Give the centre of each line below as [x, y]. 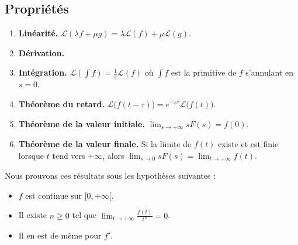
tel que [84, 215]
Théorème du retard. [61, 103]
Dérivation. [41, 52]
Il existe [33, 215]
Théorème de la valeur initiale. [82, 123]
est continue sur [53, 195]
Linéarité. [38, 33]
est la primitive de [204, 72]
